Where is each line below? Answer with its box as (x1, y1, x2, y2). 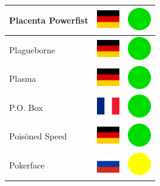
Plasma (9, 72, 36, 85)
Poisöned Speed (9, 130, 67, 142)
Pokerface (9, 159, 45, 171)
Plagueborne (9, 43, 56, 56)
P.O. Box (9, 101, 43, 113)
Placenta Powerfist (9, 13, 88, 26)
